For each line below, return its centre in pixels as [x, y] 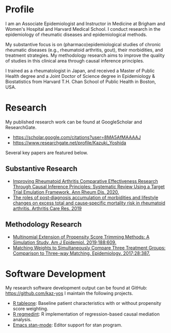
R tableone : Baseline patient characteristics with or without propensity [87, 303]
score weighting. [31, 309]
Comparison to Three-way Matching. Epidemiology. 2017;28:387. [81, 253]
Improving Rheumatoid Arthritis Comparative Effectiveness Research [85, 181]
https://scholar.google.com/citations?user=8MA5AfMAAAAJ [77, 137]
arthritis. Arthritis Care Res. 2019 [47, 208]
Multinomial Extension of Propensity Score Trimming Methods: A [81, 237]
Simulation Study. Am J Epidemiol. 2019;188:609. [64, 242]
